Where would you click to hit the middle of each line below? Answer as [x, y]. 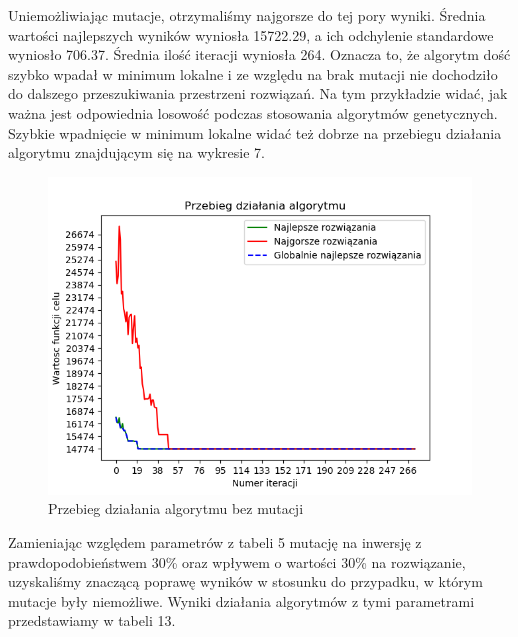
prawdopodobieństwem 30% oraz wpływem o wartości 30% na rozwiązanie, [237, 561]
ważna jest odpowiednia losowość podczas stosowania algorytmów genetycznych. [253, 112]
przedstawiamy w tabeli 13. [92, 620]
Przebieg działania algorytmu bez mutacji [176, 508]
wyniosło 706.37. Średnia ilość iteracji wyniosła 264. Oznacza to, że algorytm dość [259, 54]
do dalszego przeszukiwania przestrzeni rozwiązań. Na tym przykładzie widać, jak [258, 93]
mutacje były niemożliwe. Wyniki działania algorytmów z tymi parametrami [241, 600]
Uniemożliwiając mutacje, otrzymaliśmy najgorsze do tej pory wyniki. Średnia [247, 15]
